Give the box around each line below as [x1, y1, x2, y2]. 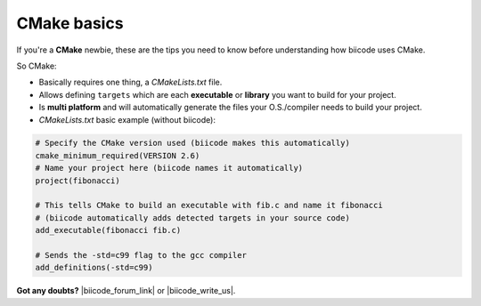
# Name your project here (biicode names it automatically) [35, 163, 304, 173]
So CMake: [16, 60, 57, 71]
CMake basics [16, 13, 124, 33]
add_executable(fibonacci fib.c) [35, 225, 182, 236]
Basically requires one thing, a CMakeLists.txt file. [38, 76, 223, 88]
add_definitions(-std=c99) [35, 262, 153, 273]
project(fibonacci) [35, 175, 120, 186]
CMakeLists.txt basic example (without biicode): [38, 114, 216, 125]
